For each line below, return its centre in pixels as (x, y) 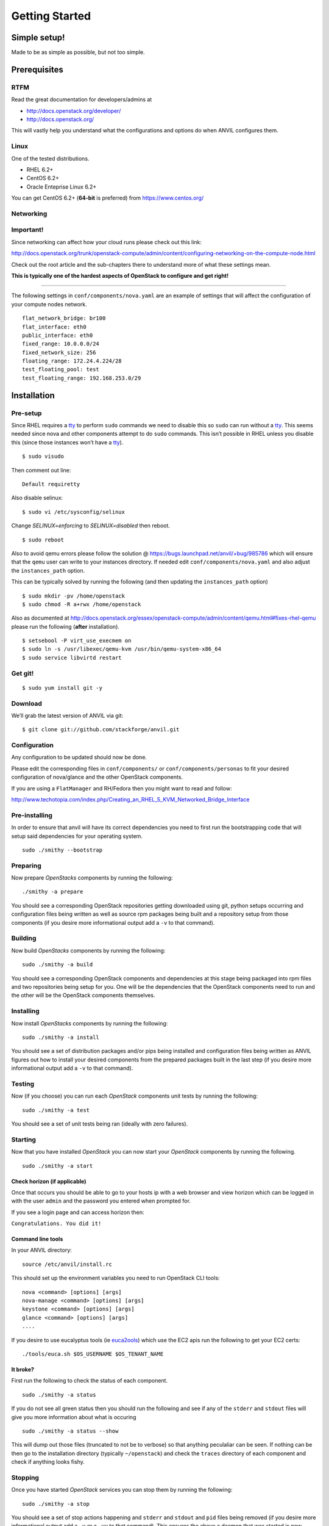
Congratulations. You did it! (56, 1224)
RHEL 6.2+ (40, 169)
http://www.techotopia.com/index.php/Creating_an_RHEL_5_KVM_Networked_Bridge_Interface (130, 800)
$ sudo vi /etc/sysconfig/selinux (73, 512)
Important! (27, 230)
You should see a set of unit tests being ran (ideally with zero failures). (100, 1124)
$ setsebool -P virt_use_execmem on (77, 641)
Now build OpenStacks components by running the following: (88, 950)
